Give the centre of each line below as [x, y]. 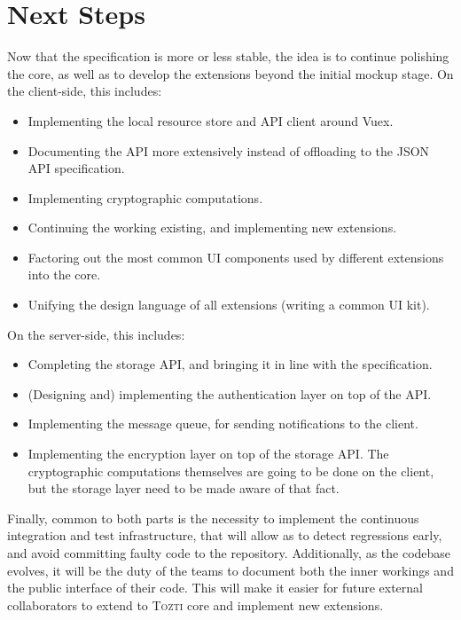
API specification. [76, 168]
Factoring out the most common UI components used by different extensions [236, 257]
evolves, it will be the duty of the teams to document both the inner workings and [230, 570]
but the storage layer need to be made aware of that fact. [184, 488]
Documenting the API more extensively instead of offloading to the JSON [229, 150]
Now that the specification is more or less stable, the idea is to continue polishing [228, 56]
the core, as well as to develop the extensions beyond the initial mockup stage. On [230, 73]
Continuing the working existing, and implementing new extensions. [212, 228]
